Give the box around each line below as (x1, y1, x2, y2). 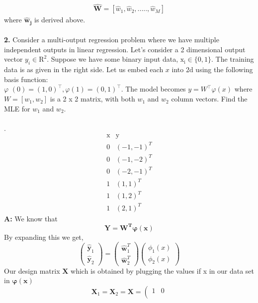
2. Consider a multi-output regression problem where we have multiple (4, 34, 219, 45)
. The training (211, 54, 254, 64)
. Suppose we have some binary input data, (47, 54, 178, 64)
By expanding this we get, (4, 231, 84, 242)
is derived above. (34, 14, 86, 25)
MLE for (4, 103, 30, 113)
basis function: (4, 74, 48, 84)
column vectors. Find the (171, 94, 248, 104)
